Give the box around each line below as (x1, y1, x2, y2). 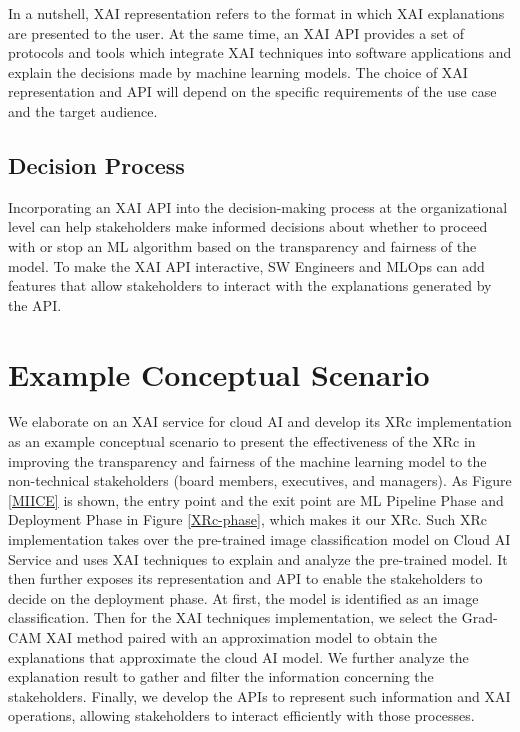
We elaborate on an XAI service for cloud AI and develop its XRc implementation (8, 411, 512, 432)
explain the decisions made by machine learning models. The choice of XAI (8, 61, 468, 82)
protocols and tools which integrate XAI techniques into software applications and (8, 42, 512, 63)
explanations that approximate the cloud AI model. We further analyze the (8, 646, 469, 667)
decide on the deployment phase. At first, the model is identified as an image (8, 587, 479, 608)
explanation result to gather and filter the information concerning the (8, 666, 434, 687)
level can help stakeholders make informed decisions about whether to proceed (8, 216, 488, 237)
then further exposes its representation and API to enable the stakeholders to (8, 568, 483, 589)
